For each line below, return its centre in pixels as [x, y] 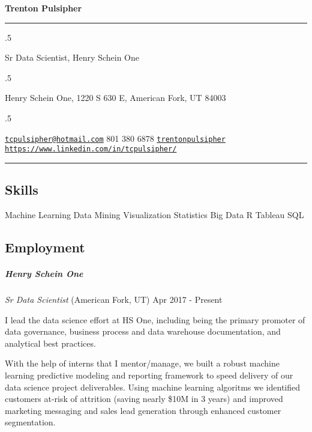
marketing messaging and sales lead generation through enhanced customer [143, 410]
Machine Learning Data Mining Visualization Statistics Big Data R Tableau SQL [154, 215]
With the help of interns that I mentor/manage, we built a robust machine [142, 363]
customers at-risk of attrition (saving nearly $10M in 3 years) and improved [144, 399]
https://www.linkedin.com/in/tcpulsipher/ [91, 149]
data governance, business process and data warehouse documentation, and [143, 331]
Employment [45, 247]
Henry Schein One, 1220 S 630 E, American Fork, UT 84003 [115, 98]
